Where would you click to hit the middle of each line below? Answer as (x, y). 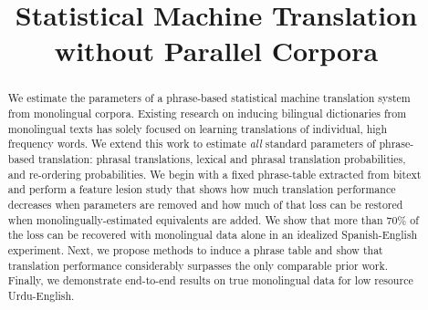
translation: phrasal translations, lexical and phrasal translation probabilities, (222, 158)
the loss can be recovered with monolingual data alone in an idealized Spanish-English (213, 235)
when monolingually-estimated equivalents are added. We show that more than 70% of (213, 219)
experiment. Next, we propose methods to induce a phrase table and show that (195, 249)
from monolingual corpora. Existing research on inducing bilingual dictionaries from (207, 114)
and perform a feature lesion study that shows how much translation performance (202, 189)
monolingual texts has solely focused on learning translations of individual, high (198, 128)
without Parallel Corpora (216, 51)
